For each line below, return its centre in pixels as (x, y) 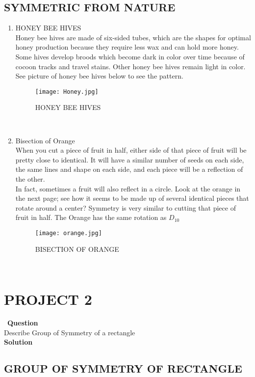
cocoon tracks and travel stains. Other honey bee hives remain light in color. (130, 66)
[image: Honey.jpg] (67, 92)
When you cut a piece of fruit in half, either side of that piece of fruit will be (131, 150)
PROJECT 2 (48, 299)
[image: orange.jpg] (68, 233)
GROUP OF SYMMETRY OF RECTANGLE (123, 368)
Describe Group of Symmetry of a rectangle (70, 332)
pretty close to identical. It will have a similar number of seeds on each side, (130, 159)
